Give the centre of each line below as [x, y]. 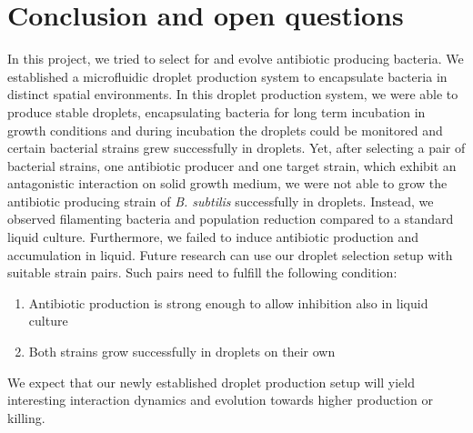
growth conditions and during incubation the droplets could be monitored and [225, 130]
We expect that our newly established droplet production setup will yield [211, 382]
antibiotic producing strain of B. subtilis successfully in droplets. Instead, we [221, 201]
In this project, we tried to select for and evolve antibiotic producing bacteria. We [236, 59]
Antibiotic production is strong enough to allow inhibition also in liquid [228, 302]
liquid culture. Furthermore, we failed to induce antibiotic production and [213, 237]
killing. [26, 417]
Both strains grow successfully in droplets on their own [182, 352]
